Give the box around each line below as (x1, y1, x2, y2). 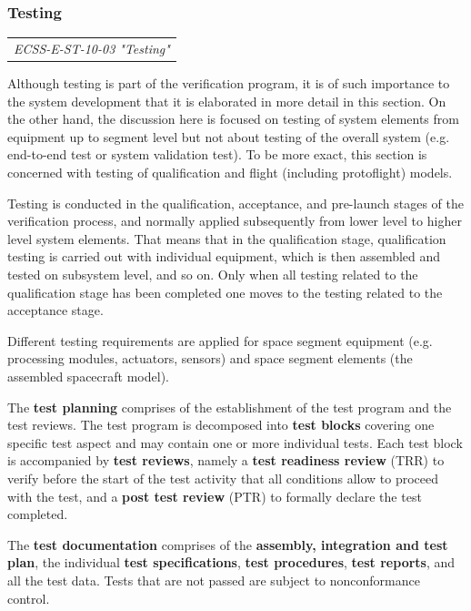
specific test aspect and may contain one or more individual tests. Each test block (7, 433, 463, 452)
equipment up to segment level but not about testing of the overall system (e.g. (7, 127, 450, 146)
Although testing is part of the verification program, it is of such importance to (7, 74, 450, 93)
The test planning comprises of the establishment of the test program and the (7, 397, 452, 416)
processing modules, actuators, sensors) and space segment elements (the (7, 349, 413, 368)
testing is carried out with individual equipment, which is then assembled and (7, 247, 441, 266)
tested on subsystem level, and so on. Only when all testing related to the (7, 265, 418, 283)
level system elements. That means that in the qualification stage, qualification (7, 229, 446, 248)
